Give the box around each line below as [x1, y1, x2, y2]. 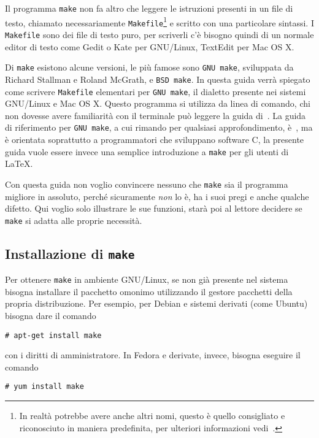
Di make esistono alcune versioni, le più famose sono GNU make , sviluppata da [5, 61, 294, 74]
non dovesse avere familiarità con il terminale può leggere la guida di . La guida [5, 109, 306, 121]
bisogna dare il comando [5, 309, 96, 321]
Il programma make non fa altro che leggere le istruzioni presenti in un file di [5, 2, 293, 14]
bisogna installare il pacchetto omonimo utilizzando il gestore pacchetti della [5, 285, 293, 298]
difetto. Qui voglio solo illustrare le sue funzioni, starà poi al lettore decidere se [5, 202, 302, 215]
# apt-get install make [5, 331, 102, 340]
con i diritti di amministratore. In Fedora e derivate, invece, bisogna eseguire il [5, 348, 301, 361]
